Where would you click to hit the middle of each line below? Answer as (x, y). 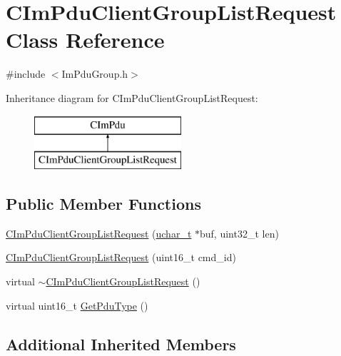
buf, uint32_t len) (239, 233)
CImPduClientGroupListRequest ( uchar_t (99, 233)
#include (26, 74)
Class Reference (85, 40)
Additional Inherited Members (121, 344)
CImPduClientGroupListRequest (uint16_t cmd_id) (121, 257)
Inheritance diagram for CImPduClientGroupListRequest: (132, 97)
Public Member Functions (103, 204)
